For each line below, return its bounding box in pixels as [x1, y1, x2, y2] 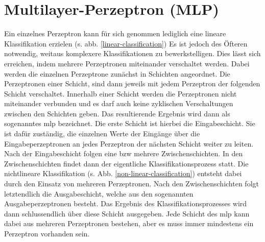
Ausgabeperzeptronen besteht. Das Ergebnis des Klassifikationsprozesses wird [4, 198, 247, 209]
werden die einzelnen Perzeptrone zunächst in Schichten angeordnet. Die [4, 68, 230, 79]
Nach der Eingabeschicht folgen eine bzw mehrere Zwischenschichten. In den [4, 148, 243, 159]
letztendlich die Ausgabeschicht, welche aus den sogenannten [4, 188, 194, 199]
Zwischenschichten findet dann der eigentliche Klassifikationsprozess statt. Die [4, 158, 249, 168]
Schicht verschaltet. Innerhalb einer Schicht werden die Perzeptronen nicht [4, 88, 237, 99]
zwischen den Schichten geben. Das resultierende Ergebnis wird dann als [4, 108, 230, 118]
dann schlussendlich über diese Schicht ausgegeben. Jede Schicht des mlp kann [4, 208, 250, 219]
